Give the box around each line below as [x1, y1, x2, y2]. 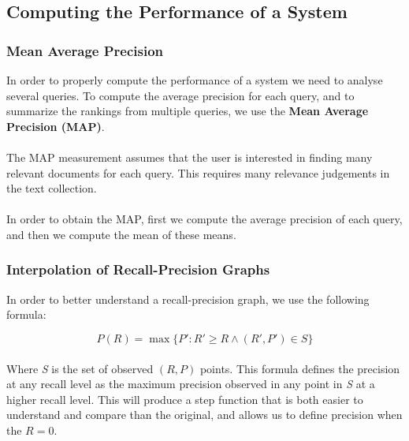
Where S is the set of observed [6, 360, 154, 376]
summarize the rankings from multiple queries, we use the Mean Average [6, 103, 369, 119]
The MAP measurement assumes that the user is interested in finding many [6, 148, 373, 165]
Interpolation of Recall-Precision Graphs [6, 260, 270, 279]
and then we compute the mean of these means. [6, 226, 236, 242]
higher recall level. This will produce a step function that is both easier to [6, 391, 363, 407]
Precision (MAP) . [6, 118, 105, 134]
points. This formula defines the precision [199, 360, 400, 376]
